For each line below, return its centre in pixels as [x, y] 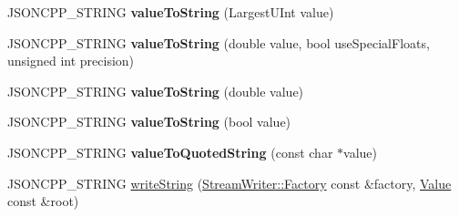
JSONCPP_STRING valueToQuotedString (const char [170, 152]
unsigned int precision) [71, 61]
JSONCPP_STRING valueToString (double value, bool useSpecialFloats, [219, 42]
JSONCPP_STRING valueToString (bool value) [149, 122]
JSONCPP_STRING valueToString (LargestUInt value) [171, 12]
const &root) [43, 201]
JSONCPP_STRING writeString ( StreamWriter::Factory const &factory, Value [229, 183]
